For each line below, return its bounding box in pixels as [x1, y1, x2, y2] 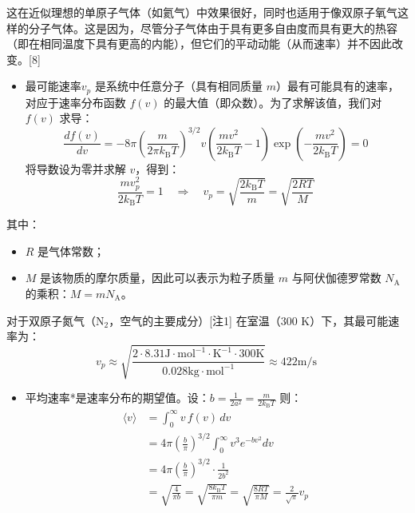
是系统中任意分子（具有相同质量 [94, 78, 263, 94]
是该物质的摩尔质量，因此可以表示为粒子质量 [40, 269, 275, 286]
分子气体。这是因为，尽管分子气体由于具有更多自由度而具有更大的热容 [28, 19, 397, 36]
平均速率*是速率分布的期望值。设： [25, 389, 210, 406]
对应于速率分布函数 [25, 93, 126, 110]
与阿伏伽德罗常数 [291, 269, 381, 286]
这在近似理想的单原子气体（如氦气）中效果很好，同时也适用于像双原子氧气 [6, 4, 397, 20]
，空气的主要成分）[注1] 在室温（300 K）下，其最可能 [109, 312, 389, 328]
